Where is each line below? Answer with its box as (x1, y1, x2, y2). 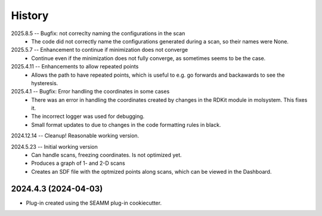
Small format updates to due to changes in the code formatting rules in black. (31, 121, 221, 128)
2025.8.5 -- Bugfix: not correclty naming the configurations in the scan (11, 30, 185, 37)
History (11, 9, 49, 22)
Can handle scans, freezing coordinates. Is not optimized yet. (31, 152, 182, 159)
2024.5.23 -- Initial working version (11, 143, 98, 150)
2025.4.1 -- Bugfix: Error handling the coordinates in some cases (11, 88, 170, 95)
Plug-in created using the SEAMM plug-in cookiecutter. (26, 199, 162, 206)
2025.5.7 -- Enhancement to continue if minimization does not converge (11, 46, 188, 54)
